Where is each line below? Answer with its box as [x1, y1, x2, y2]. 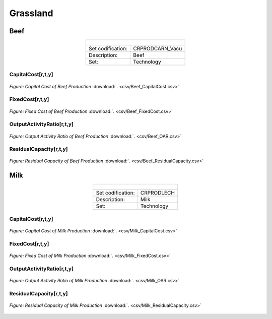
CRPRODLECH [140, 189, 175, 197]
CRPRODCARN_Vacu [133, 45, 182, 52]
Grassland [9, 8, 53, 19]
